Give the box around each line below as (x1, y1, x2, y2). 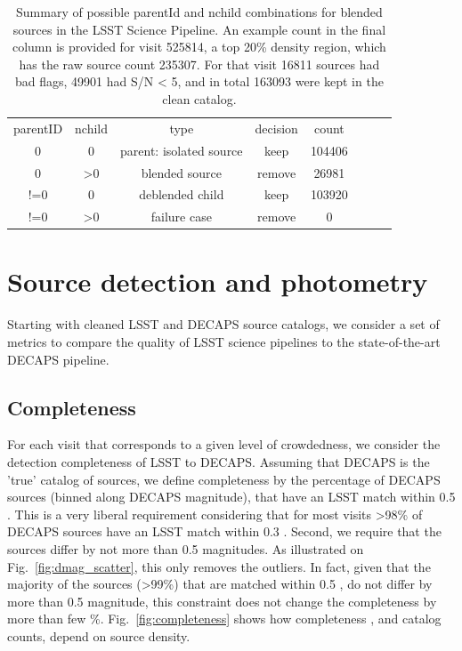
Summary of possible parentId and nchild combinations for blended (16, 3, 383, 20)
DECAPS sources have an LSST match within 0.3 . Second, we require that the (7, 522, 442, 541)
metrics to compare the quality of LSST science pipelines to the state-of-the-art (7, 333, 441, 350)
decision (255, 118, 298, 137)
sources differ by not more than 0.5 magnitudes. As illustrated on (7, 539, 364, 558)
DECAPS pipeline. (7, 350, 109, 368)
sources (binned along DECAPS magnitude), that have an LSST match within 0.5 (7, 487, 456, 506)
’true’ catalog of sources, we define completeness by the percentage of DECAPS (7, 470, 441, 488)
